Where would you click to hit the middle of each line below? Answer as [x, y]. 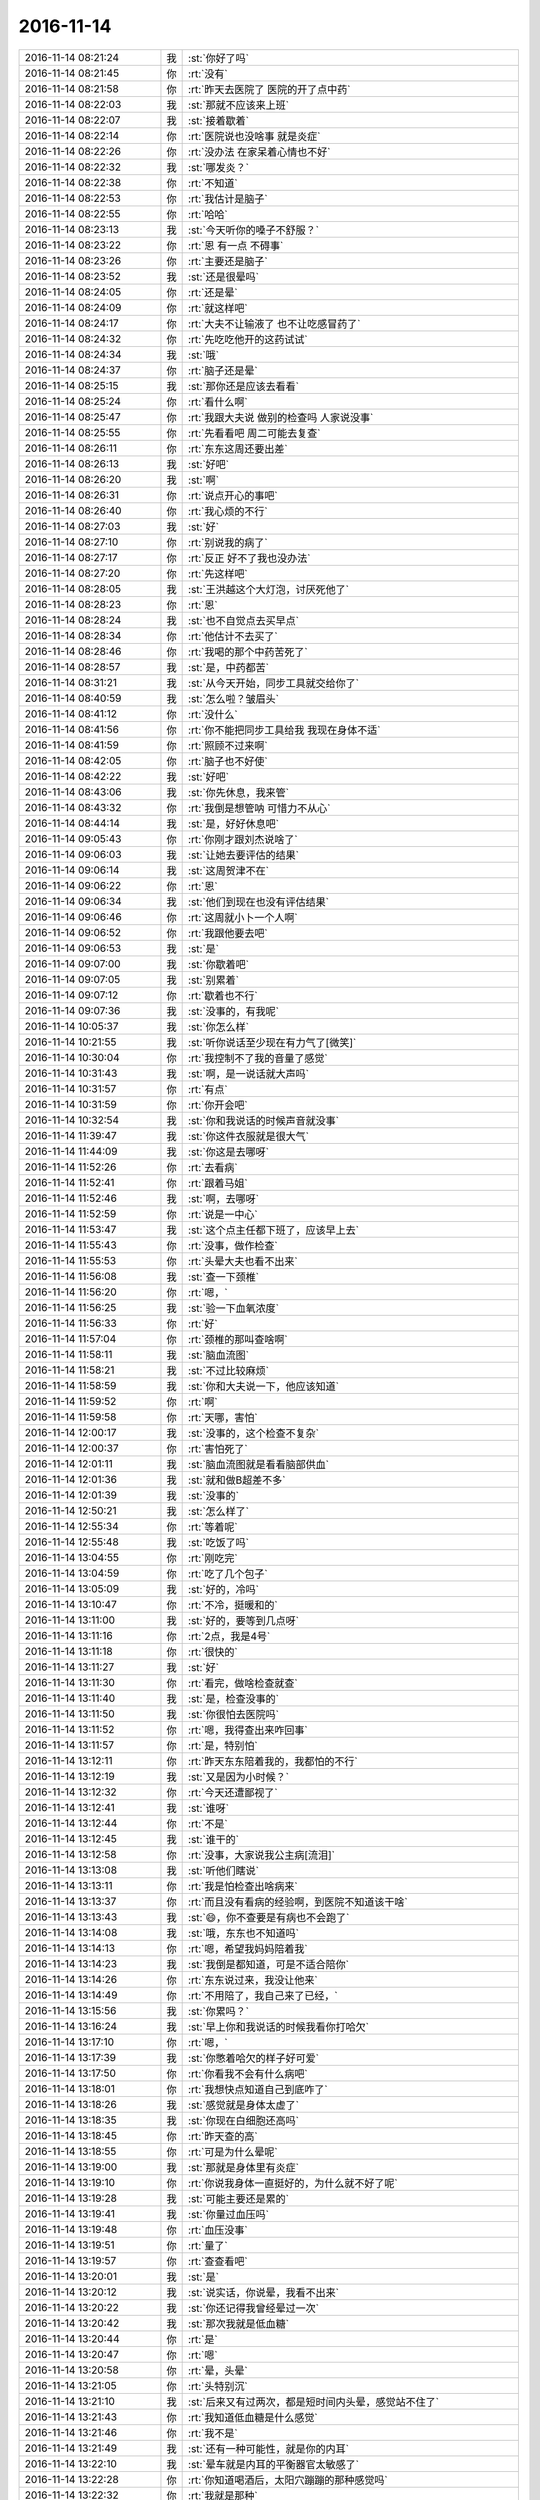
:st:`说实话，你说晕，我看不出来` [264, 2292]
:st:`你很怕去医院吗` [234, 1714]
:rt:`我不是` [213, 2433]
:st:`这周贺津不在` [229, 870]
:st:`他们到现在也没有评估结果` [259, 902]
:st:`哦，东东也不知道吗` [244, 1933]
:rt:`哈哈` [208, 214]
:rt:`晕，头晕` [218, 2370]
